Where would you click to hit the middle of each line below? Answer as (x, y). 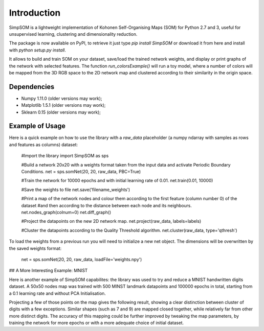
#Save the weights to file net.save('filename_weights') (76, 189)
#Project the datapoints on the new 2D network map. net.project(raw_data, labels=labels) (111, 221)
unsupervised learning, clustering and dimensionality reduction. (73, 34)
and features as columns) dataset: (44, 144)
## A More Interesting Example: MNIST (48, 271)
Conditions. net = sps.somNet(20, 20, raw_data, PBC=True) (81, 172)
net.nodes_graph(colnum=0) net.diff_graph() (66, 212)
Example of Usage (37, 126)
